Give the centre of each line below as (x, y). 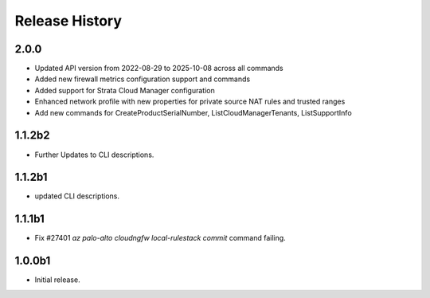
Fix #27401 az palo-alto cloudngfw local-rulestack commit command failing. (160, 238)
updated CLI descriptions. (77, 196)
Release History (68, 21)
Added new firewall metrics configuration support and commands (143, 79)
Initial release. (57, 280)
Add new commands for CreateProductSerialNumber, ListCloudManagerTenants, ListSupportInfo (193, 112)
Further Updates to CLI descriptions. (94, 155)
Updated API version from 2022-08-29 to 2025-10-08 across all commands (159, 69)
